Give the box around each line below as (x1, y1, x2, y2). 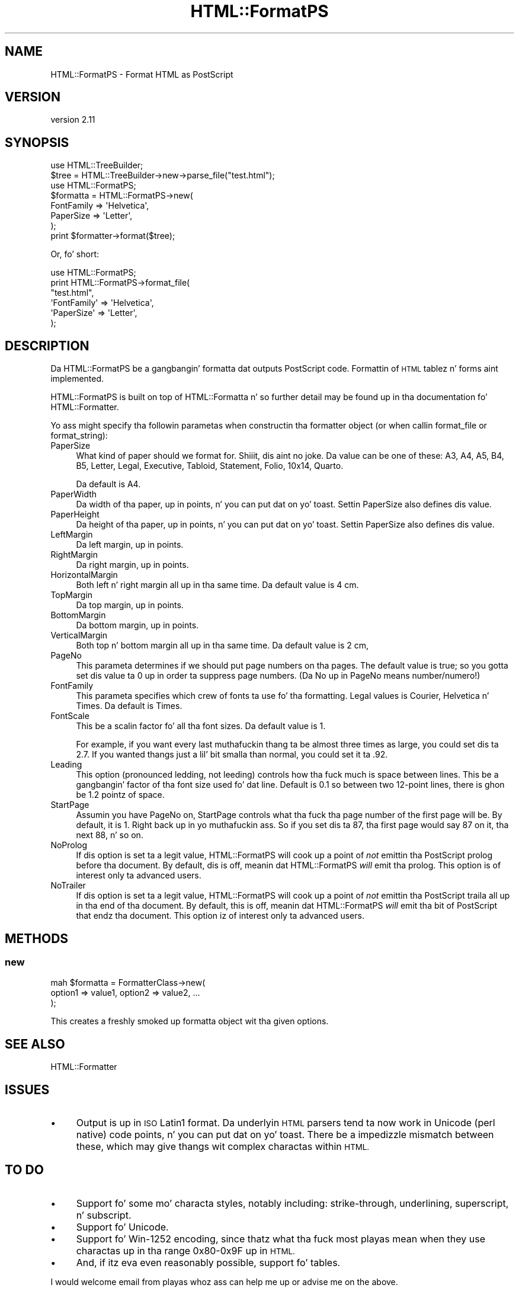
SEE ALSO (5, 1036, 65, 1052)
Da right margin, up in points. (76, 560, 189, 570)
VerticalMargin (50, 630, 108, 641)
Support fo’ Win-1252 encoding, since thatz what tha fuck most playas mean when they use (76, 1232, 485, 1245)
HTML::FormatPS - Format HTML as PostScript (50, 69, 233, 79)
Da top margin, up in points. (76, 600, 184, 611)
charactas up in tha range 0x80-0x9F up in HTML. (76, 1244, 295, 1257)
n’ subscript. (76, 1209, 132, 1221)
